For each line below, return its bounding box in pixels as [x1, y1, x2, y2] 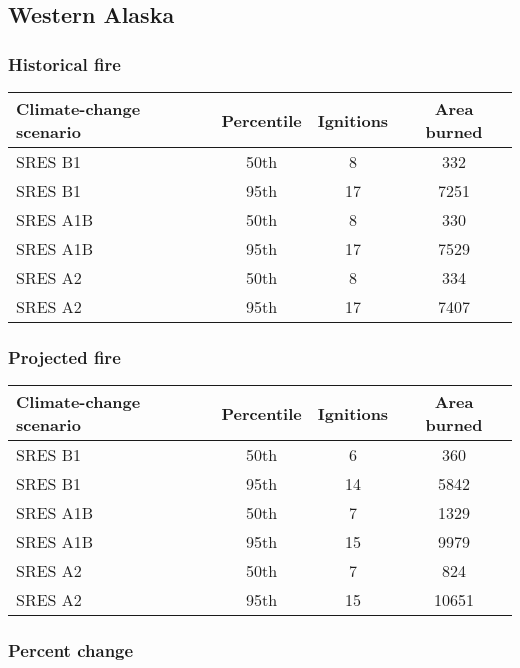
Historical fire [8, 51, 121, 76]
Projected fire [8, 344, 121, 369]
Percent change [8, 638, 134, 663]
